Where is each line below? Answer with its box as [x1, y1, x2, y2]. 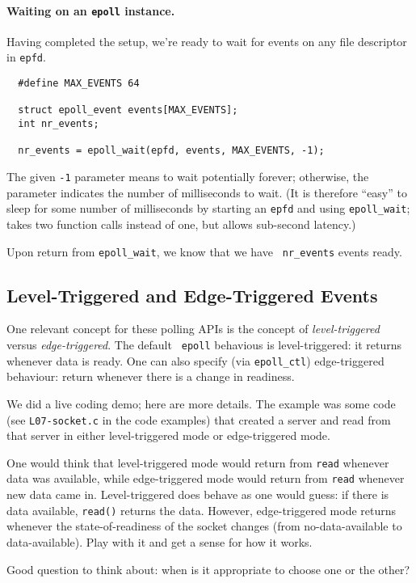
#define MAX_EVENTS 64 [18, 78, 140, 90]
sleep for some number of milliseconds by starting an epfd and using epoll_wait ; [6, 200, 410, 217]
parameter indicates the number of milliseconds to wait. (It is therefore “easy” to [6, 184, 407, 201]
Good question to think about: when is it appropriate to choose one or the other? [6, 560, 410, 577]
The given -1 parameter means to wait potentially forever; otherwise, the [6, 168, 369, 185]
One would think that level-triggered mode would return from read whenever [6, 454, 389, 471]
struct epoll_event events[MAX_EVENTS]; [18, 104, 238, 116]
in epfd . [6, 49, 46, 65]
